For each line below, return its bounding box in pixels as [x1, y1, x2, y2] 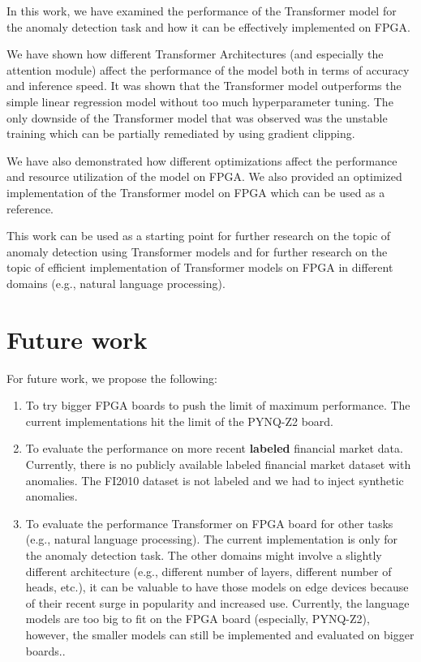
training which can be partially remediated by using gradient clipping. [6, 125, 355, 142]
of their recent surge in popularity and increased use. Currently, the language [25, 594, 410, 611]
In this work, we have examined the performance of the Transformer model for [6, 2, 397, 19]
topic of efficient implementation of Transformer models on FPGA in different [6, 259, 393, 276]
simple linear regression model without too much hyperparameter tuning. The [6, 92, 393, 110]
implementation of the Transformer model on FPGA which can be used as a [6, 183, 385, 200]
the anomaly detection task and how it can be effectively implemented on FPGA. [6, 18, 410, 35]
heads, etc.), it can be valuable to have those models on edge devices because [25, 578, 409, 595]
